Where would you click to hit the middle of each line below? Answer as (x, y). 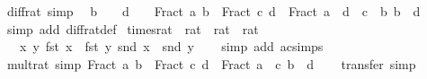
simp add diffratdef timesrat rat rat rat (133, 28)
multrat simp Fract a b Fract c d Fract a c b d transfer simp (211, 63)
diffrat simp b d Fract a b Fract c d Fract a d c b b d (213, 11)
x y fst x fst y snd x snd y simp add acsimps (171, 46)
